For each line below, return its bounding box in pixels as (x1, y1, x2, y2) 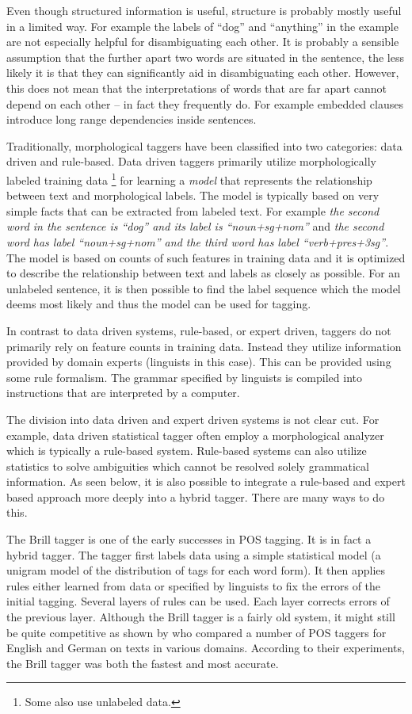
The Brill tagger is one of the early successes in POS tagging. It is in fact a (6, 531, 372, 548)
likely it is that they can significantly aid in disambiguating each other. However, (6, 64, 399, 81)
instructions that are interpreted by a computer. (6, 384, 240, 401)
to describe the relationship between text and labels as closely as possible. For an (6, 265, 401, 281)
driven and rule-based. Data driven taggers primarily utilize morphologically (6, 153, 376, 170)
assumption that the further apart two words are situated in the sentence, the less (6, 48, 404, 65)
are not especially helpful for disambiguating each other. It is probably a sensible (6, 33, 399, 50)
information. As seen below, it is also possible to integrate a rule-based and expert (6, 473, 406, 490)
